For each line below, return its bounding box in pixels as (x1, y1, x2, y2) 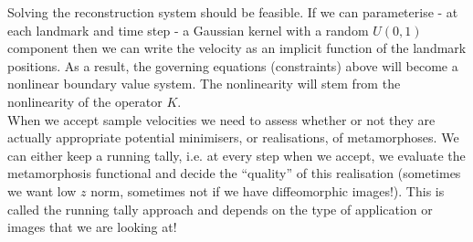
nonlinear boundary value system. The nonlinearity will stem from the (7, 74, 401, 93)
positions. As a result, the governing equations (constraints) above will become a (7, 56, 458, 75)
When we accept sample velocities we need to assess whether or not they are (7, 110, 436, 129)
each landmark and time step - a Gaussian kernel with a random (7, 20, 369, 39)
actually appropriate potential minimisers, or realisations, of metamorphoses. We (7, 128, 459, 147)
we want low (7, 181, 77, 200)
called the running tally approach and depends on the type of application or (7, 199, 433, 218)
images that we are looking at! (7, 217, 177, 237)
